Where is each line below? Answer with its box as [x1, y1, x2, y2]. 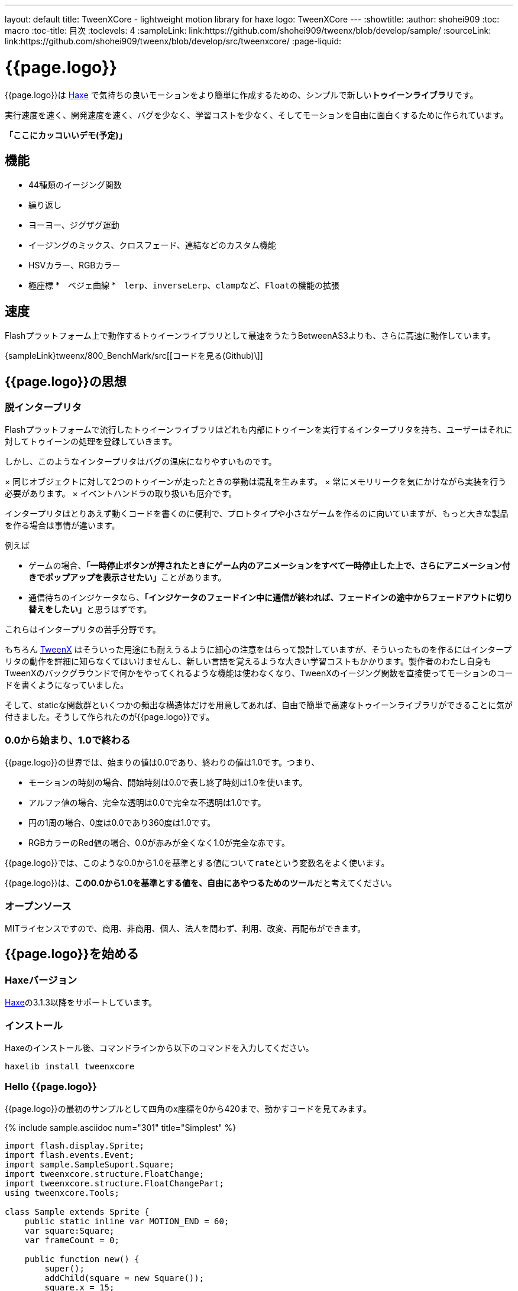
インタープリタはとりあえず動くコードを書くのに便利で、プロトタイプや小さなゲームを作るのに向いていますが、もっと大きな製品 [5, 508, 509, 519]
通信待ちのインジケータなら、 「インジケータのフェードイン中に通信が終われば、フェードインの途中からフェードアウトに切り [28, 592, 513, 603]
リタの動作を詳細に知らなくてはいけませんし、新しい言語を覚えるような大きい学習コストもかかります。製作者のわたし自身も [5, 656, 492, 667]
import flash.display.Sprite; [5, 1140, 145, 1150]
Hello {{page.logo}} [5, 1081, 97, 1093]
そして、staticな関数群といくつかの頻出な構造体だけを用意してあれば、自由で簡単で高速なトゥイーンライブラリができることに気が [5, 700, 513, 711]
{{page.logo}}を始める [5, 946, 139, 962]
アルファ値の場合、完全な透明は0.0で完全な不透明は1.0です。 [28, 797, 266, 808]
